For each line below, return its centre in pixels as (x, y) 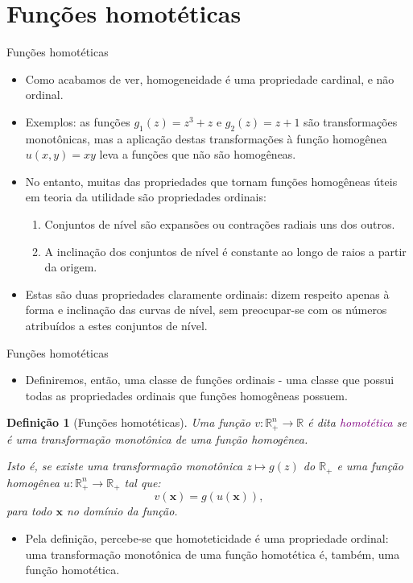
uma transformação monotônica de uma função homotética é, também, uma (213, 554)
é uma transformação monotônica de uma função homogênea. (157, 438)
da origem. (71, 267)
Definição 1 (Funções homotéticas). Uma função (129, 422)
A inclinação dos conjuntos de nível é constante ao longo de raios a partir (225, 251)
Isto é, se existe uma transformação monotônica (125, 466)
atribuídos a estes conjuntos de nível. (116, 326)
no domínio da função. (122, 511)
